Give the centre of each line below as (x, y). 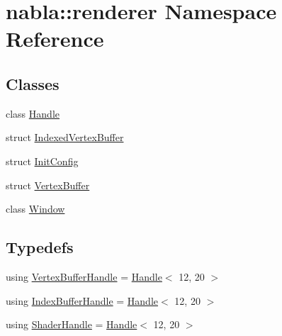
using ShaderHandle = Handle (72, 324)
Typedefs (40, 247)
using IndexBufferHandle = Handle (82, 300)
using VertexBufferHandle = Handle (84, 276)
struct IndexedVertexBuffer (65, 137)
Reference (55, 39)
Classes (33, 83)
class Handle (33, 113)
